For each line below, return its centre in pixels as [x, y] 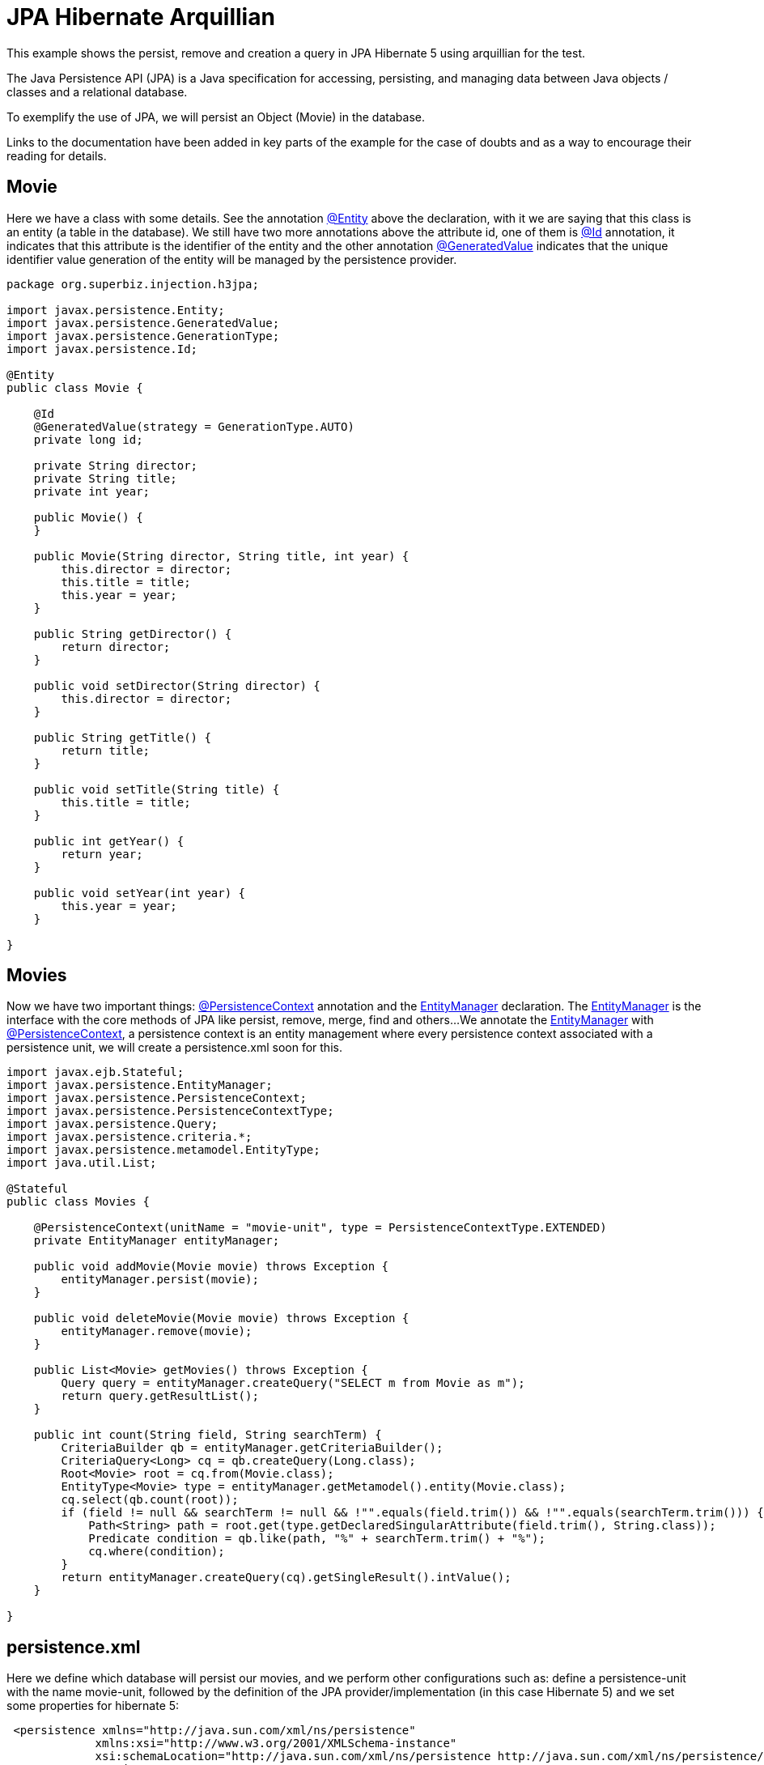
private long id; [88, 439]
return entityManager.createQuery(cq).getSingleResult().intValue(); [286, 1578]
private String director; [116, 465]
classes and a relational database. [97, 91]
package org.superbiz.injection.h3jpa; [133, 284]
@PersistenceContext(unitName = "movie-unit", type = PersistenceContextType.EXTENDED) [320, 1228]
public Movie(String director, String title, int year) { [221, 556]
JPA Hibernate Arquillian [141, 17]
